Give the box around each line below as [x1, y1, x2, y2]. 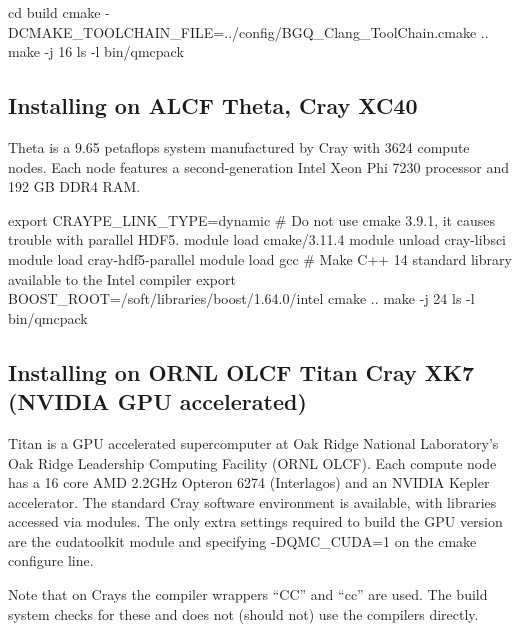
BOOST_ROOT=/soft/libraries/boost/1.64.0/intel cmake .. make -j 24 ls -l [8, 288, 475, 309]
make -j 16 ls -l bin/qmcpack [8, 41, 184, 62]
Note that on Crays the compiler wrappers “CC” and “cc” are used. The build [8, 584, 488, 605]
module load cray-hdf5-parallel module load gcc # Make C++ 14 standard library [8, 248, 512, 269]
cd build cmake [8, 2, 101, 22]
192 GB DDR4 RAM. [8, 176, 141, 197]
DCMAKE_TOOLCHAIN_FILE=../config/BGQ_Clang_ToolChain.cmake [8, 21, 477, 42]
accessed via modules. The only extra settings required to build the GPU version [8, 511, 503, 532]
